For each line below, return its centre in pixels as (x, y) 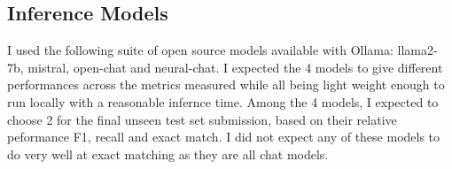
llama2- (417, 50)
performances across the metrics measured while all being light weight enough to (226, 84)
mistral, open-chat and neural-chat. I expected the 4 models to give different (235, 67)
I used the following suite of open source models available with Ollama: (200, 50)
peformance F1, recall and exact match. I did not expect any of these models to (224, 137)
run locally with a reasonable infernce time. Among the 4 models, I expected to (223, 101)
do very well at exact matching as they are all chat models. (168, 154)
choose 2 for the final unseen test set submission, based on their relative (202, 119)
